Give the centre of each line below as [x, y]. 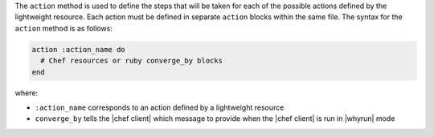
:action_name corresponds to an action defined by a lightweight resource [160, 107]
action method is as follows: [63, 28]
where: [27, 93]
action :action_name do [79, 49]
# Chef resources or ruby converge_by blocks [131, 61]
